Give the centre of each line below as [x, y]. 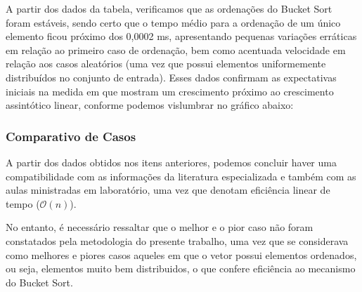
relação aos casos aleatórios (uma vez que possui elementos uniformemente [166, 64]
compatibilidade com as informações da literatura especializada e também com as [181, 176]
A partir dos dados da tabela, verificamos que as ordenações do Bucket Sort [169, 8]
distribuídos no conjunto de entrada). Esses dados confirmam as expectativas [171, 77]
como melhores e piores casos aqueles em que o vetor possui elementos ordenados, [181, 254]
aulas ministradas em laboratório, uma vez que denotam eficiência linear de [168, 190]
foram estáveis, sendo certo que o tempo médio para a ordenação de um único [173, 22]
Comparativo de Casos [71, 136]
